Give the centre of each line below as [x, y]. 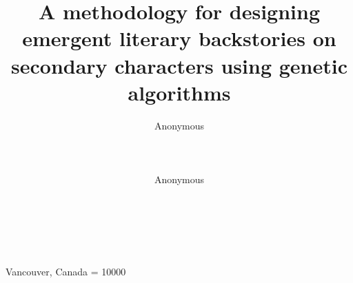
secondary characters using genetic [179, 65]
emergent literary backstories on [179, 38]
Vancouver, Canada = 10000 [66, 272]
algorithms [179, 92]
